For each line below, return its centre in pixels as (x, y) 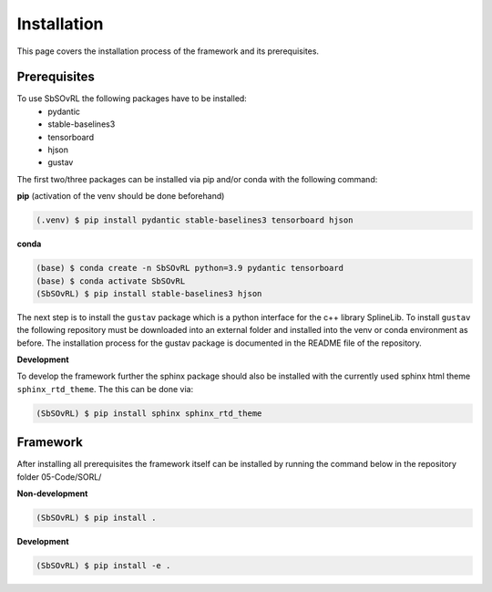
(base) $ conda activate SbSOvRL (111, 281)
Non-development (52, 493)
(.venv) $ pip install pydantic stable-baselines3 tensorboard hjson (195, 220)
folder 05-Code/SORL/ (59, 477)
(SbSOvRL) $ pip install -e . (103, 566)
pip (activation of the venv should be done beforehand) (121, 196)
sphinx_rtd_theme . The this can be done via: (105, 389)
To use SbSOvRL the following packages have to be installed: (132, 99)
